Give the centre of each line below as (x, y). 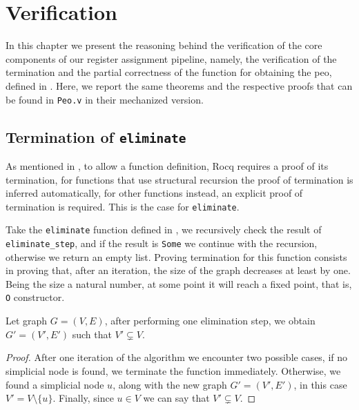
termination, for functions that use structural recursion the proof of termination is (179, 179)
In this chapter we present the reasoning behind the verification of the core (164, 45)
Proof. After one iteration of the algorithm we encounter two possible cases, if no (177, 357)
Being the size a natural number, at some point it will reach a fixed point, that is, (179, 283)
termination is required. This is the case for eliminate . (123, 206)
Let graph (27, 321)
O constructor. (35, 297)
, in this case (320, 384)
